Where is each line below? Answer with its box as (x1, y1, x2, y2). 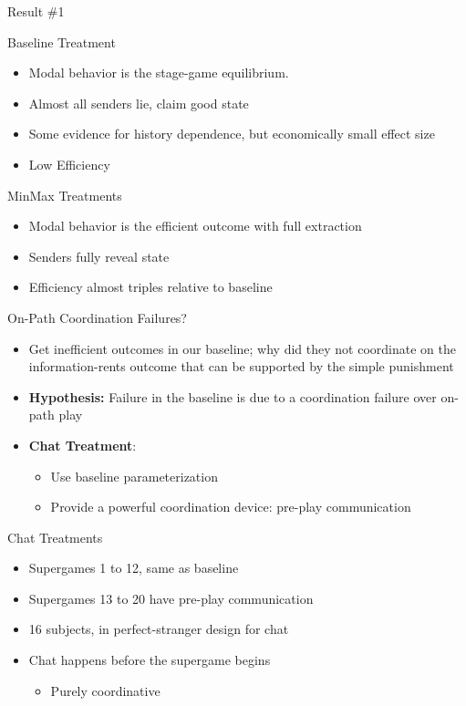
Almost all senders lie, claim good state (28, 93, 249, 112)
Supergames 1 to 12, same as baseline (28, 558, 239, 577)
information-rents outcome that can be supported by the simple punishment (28, 357, 454, 376)
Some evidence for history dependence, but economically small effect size (28, 124, 435, 143)
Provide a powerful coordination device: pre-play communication (50, 497, 411, 516)
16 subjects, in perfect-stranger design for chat (28, 619, 289, 639)
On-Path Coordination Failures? (7, 307, 187, 327)
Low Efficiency (28, 154, 110, 173)
